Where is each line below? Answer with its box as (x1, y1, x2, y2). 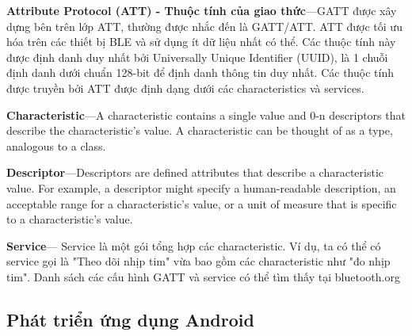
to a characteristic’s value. (6, 211, 133, 227)
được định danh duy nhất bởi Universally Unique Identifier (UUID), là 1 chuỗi (6, 48, 388, 65)
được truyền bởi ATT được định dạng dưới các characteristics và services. (6, 79, 364, 96)
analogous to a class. (6, 137, 106, 154)
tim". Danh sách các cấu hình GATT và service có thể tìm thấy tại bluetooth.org (6, 268, 400, 284)
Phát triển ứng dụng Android (6, 307, 254, 331)
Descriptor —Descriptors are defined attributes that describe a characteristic (6, 164, 384, 181)
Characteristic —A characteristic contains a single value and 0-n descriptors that (6, 106, 406, 123)
